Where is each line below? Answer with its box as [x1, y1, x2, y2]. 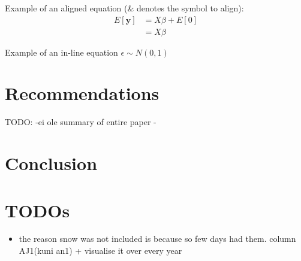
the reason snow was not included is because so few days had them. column [19, 232, 296, 245]
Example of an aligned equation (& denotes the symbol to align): [5, 2, 244, 14]
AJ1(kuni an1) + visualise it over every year [19, 244, 182, 257]
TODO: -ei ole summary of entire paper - [5, 116, 156, 128]
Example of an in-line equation [5, 45, 118, 58]
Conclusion [5, 151, 98, 175]
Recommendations [5, 81, 159, 105]
